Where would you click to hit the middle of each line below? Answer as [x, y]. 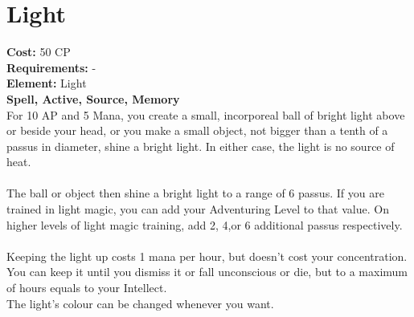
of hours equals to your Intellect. [87, 288]
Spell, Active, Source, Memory [93, 98]
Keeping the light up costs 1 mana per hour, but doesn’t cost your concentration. [207, 256]
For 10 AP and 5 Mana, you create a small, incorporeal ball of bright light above [206, 114]
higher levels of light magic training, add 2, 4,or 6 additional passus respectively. [205, 224]
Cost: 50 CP [39, 52]
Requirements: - [51, 67]
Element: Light [47, 83]
